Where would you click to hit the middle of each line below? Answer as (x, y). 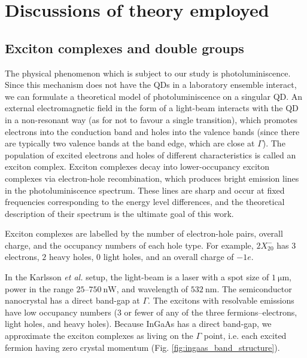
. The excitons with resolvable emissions (221, 300)
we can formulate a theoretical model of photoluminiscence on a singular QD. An (154, 96)
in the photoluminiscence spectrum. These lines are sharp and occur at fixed (145, 190)
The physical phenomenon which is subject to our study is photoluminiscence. (148, 73)
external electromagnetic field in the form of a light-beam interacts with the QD (152, 108)
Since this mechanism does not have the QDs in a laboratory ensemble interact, (151, 85)
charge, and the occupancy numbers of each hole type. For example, (129, 245)
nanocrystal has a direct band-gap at (72, 300)
